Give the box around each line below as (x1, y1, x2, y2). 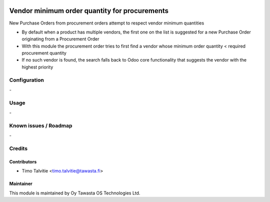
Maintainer (9, 180, 32, 187)
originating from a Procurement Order (21, 36, 99, 42)
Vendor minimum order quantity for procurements (9, 6, 169, 15)
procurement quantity (21, 50, 67, 56)
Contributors (9, 158, 37, 164)
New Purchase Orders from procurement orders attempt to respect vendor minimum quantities (9, 20, 204, 26)
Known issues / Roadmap (9, 122, 72, 129)
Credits (9, 145, 27, 152)
